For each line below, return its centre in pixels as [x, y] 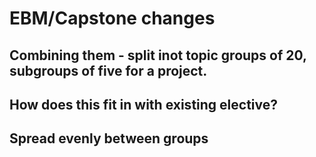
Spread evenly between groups [109, 138]
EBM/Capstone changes [112, 18]
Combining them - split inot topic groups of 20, [158, 55]
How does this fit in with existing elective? [144, 104]
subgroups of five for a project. [108, 70]
